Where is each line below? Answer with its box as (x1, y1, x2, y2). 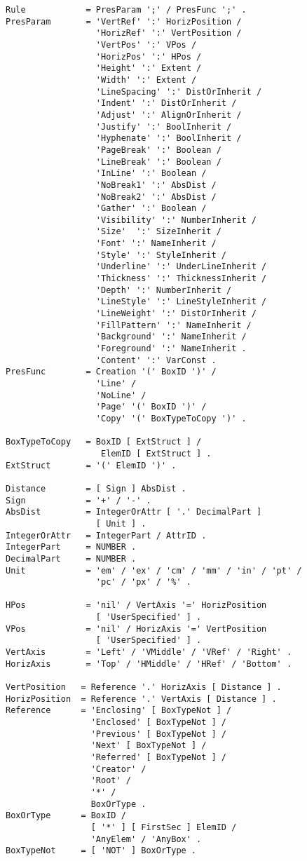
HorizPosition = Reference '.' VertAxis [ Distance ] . (6, 693, 277, 704)
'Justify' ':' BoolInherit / (95, 121, 232, 132)
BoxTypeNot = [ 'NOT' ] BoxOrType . (6, 846, 197, 856)
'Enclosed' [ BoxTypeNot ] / (90, 717, 226, 728)
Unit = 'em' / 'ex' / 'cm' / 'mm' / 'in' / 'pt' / (6, 565, 302, 576)
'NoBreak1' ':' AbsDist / (95, 179, 217, 190)
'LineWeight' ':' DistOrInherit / (95, 309, 257, 319)
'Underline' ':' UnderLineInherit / (95, 262, 267, 272)
